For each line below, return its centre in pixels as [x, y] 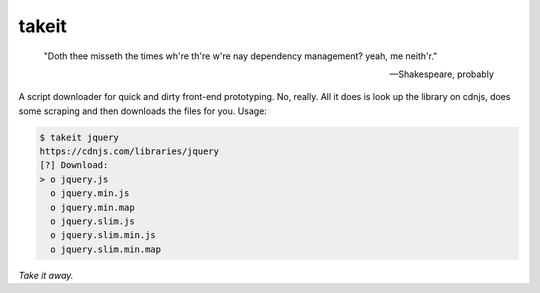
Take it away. [46, 275]
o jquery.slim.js [92, 221]
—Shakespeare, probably [441, 74]
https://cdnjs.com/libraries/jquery [129, 151]
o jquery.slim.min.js [103, 235]
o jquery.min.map [92, 207]
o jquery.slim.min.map [106, 249]
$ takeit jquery [79, 137]
